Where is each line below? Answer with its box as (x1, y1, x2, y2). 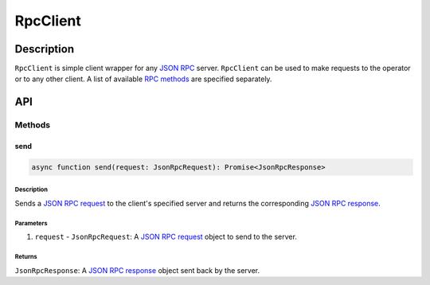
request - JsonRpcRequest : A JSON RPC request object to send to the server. (34, 232, 298, 242)
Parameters (14, 219, 48, 227)
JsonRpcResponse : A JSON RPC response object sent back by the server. (14, 265, 260, 275)
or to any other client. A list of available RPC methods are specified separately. (14, 74, 272, 84)
